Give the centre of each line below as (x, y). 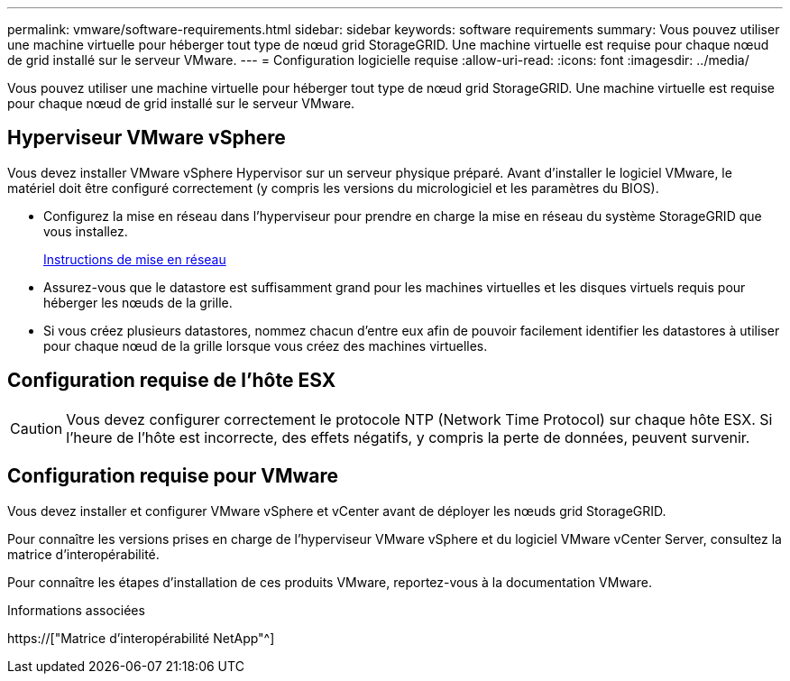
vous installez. (86, 231)
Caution (37, 428)
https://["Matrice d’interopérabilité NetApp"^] (141, 638)
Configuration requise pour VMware (173, 476)
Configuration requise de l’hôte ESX (172, 381)
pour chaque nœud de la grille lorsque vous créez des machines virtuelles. (266, 345)
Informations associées (76, 610)
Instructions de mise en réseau (135, 259)
